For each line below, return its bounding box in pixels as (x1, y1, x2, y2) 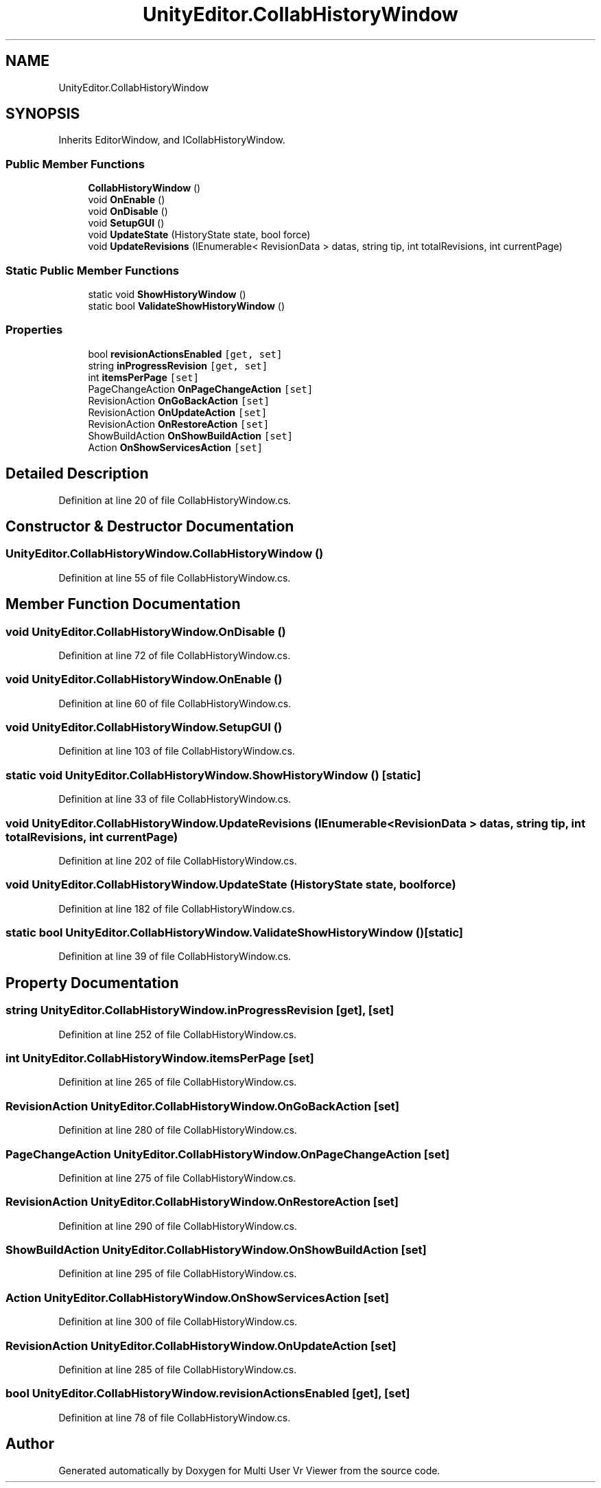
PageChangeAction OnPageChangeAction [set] (88, 382, 314, 395)
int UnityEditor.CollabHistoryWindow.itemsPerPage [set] (5, 1051, 314, 1066)
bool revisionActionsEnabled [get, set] (88, 347, 283, 360)
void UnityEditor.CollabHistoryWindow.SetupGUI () (5, 720, 283, 735)
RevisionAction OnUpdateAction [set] (88, 406, 268, 418)
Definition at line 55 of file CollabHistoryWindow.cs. (58, 571, 291, 584)
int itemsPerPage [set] (88, 371, 199, 383)
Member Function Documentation (5, 595, 241, 613)
